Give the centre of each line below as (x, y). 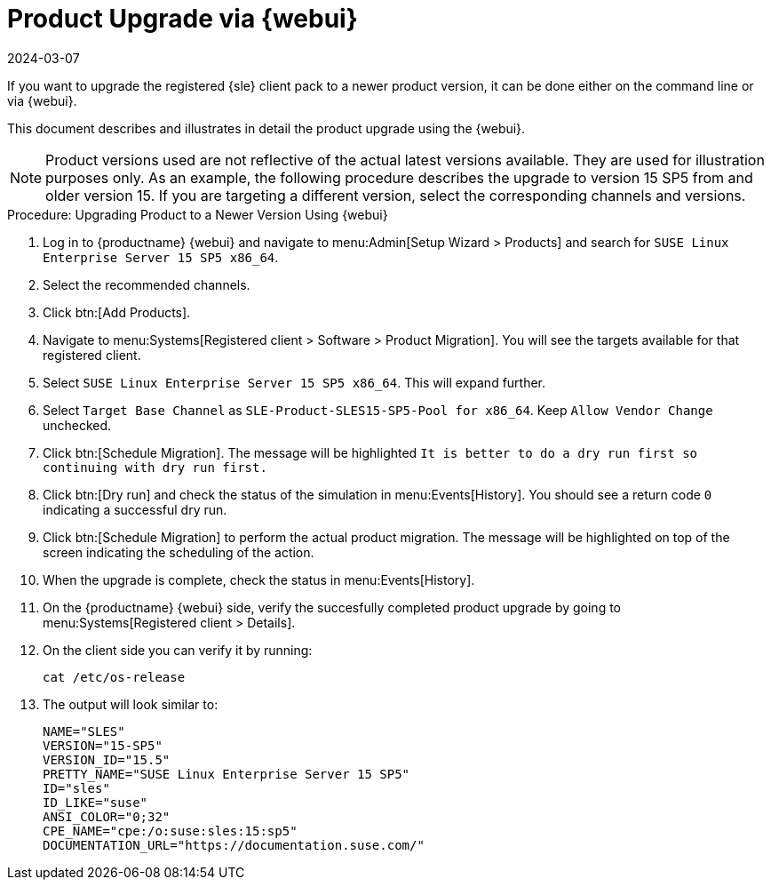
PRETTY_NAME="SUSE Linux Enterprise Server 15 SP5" (227, 774)
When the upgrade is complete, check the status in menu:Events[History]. (259, 579)
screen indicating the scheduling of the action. (179, 552)
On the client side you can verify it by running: (178, 650)
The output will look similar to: (131, 704)
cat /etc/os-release (114, 677)
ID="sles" (76, 788)
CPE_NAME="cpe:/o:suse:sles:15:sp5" (170, 831)
